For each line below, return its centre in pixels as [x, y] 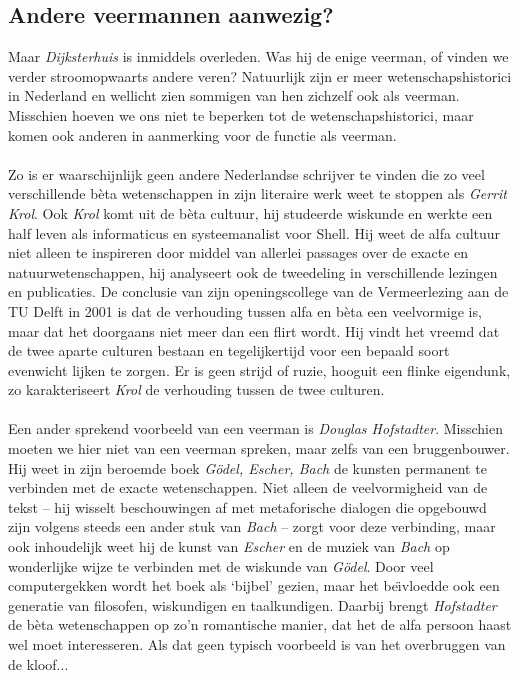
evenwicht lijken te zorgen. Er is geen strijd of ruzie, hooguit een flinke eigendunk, [259, 369]
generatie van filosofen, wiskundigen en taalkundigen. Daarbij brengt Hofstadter [252, 604]
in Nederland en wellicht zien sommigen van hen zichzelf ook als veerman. [234, 95]
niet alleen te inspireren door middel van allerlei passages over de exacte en [238, 252]
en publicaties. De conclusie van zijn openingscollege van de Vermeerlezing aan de [258, 291]
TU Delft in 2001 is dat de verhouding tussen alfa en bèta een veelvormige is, [245, 310]
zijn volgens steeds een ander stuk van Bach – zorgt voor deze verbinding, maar [252, 526]
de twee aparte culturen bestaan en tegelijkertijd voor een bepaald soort [229, 350]
